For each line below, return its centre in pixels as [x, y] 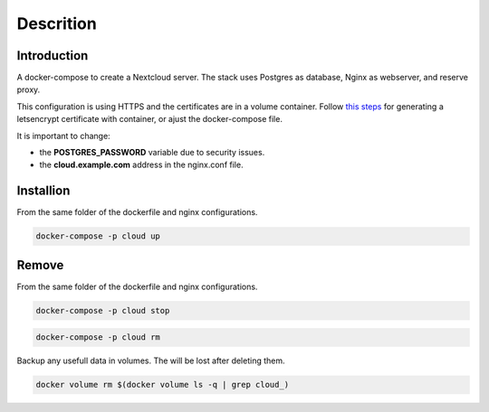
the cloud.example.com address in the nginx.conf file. [141, 165]
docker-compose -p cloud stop [103, 310]
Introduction [53, 56]
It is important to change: [63, 136]
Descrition [57, 23]
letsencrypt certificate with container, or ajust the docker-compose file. [149, 119]
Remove [40, 265]
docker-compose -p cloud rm [98, 337]
